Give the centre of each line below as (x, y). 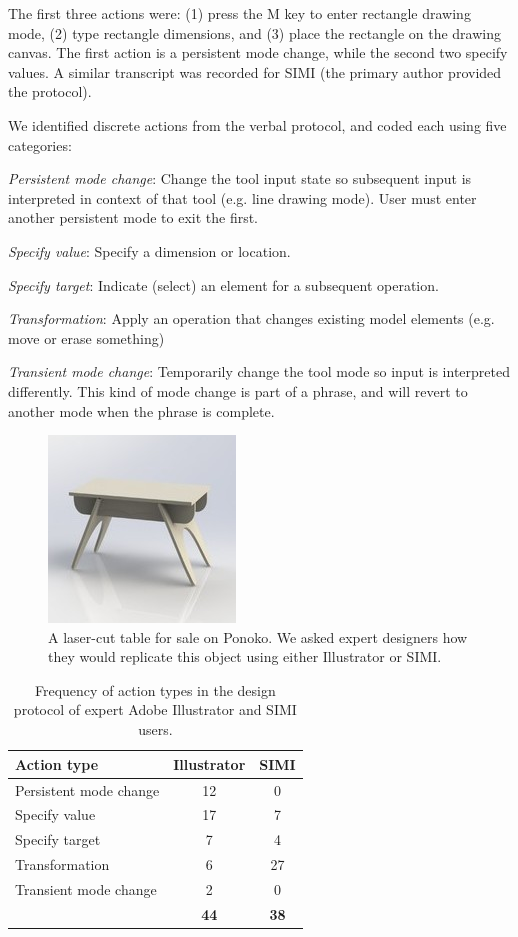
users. (155, 729)
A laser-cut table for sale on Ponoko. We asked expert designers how (258, 636)
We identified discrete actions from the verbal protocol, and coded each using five (257, 124)
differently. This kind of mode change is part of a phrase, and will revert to (238, 390)
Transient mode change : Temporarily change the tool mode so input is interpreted (259, 371)
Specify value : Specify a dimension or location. (149, 250)
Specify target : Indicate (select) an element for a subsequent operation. (223, 284)
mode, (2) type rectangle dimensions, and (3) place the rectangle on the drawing (254, 32)
